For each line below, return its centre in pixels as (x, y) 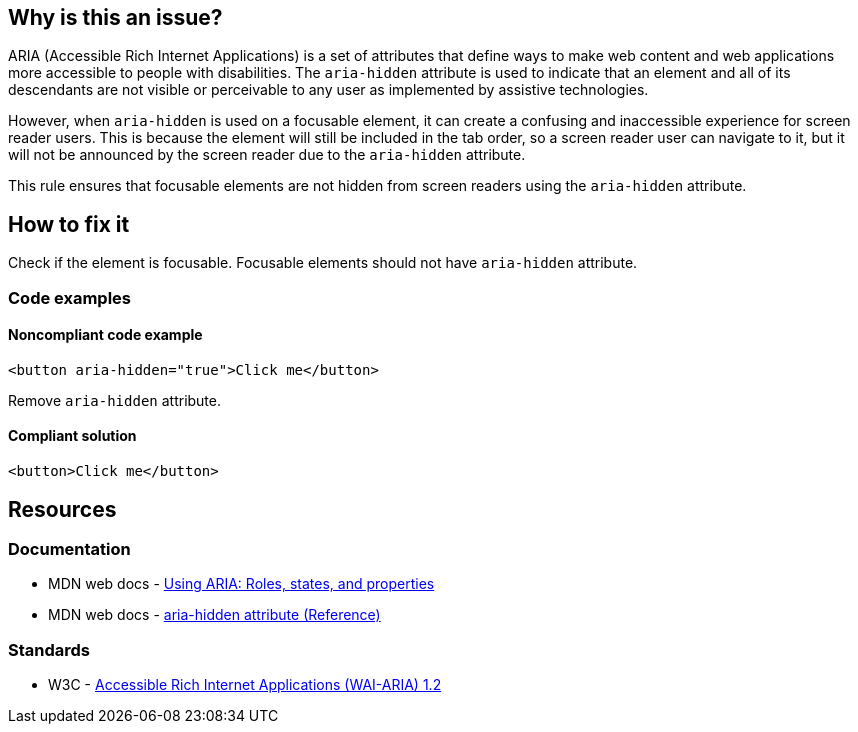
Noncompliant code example (105, 335)
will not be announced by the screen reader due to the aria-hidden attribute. (267, 155)
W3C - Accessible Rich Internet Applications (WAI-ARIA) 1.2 (245, 685)
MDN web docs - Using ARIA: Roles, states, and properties (241, 584)
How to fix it (69, 224)
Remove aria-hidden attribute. (115, 400)
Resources (62, 509)
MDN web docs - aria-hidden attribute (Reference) (214, 615)
